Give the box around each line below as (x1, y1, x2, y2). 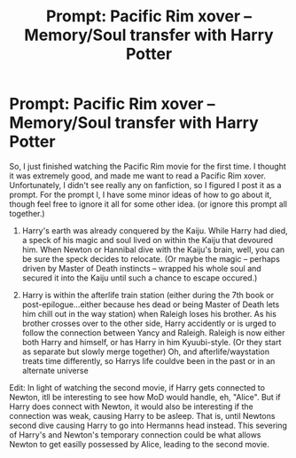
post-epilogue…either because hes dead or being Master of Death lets (21, 299, 280, 310)
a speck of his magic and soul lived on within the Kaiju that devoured (21, 234, 273, 245)
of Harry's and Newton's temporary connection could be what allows (9, 429, 261, 440)
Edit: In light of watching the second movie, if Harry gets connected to (9, 382, 266, 392)
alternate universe (21, 365, 89, 375)
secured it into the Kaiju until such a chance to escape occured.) (21, 272, 258, 283)
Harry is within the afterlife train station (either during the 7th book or (21, 289, 275, 300)
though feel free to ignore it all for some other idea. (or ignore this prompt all (9, 198, 288, 209)
